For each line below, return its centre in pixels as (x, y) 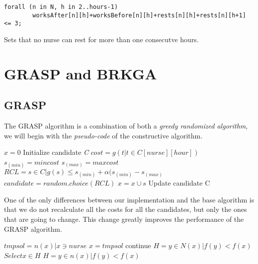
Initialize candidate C (56, 152)
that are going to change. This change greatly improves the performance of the (124, 219)
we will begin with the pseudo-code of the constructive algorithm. (103, 135)
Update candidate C (179, 183)
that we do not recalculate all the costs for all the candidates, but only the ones (126, 209)
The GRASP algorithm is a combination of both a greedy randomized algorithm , (126, 126)
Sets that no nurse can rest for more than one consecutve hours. (101, 39)
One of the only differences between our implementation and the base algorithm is (129, 199)
